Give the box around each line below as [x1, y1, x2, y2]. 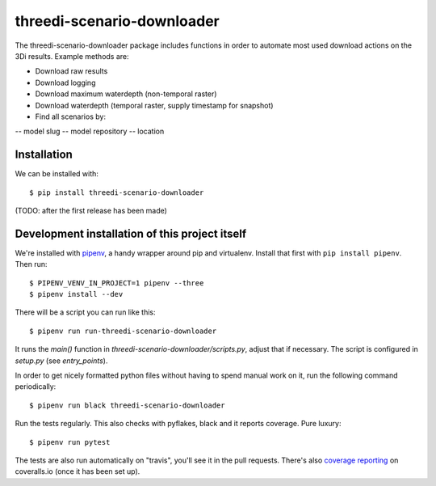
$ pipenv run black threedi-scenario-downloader [29, 400, 225, 410]
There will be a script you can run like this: [15, 307, 157, 317]
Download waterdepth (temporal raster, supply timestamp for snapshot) [35, 100, 274, 110]
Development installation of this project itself [15, 226, 247, 240]
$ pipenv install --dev [29, 289, 124, 299]
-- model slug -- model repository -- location [15, 126, 165, 137]
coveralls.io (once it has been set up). [15, 467, 140, 476]
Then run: [15, 260, 48, 269]
